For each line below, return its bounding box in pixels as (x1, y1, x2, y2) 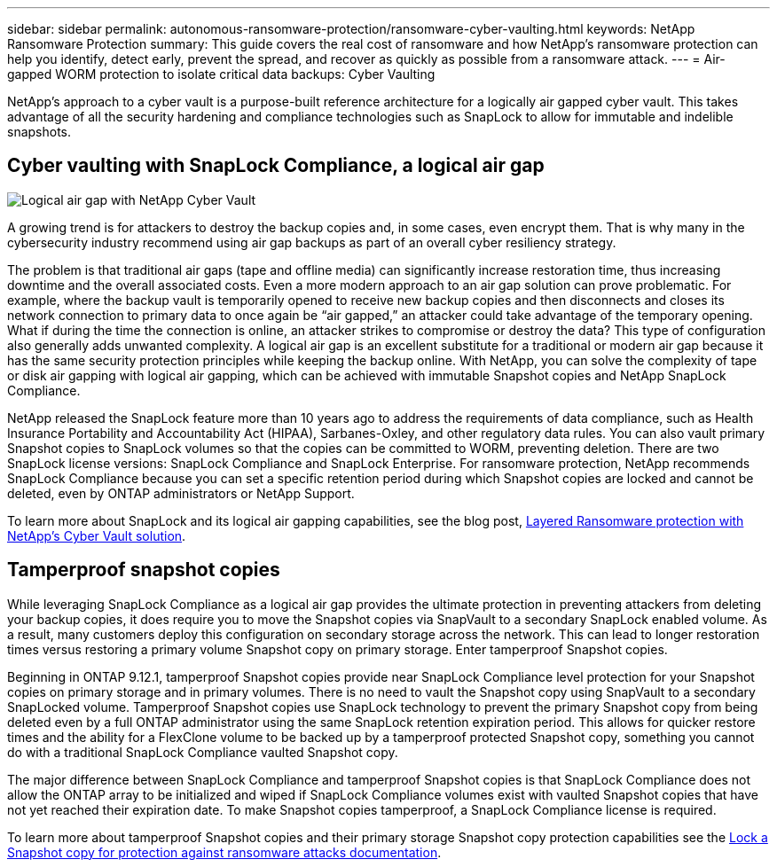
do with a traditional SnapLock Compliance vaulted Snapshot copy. (7, 744, 398, 760)
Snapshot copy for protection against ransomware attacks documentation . (7, 844, 442, 860)
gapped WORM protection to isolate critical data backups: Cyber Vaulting (7, 66, 436, 82)
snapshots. (7, 124, 72, 139)
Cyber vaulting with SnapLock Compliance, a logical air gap (7, 154, 545, 177)
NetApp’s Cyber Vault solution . (7, 527, 186, 543)
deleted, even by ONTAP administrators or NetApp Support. (7, 485, 355, 501)
